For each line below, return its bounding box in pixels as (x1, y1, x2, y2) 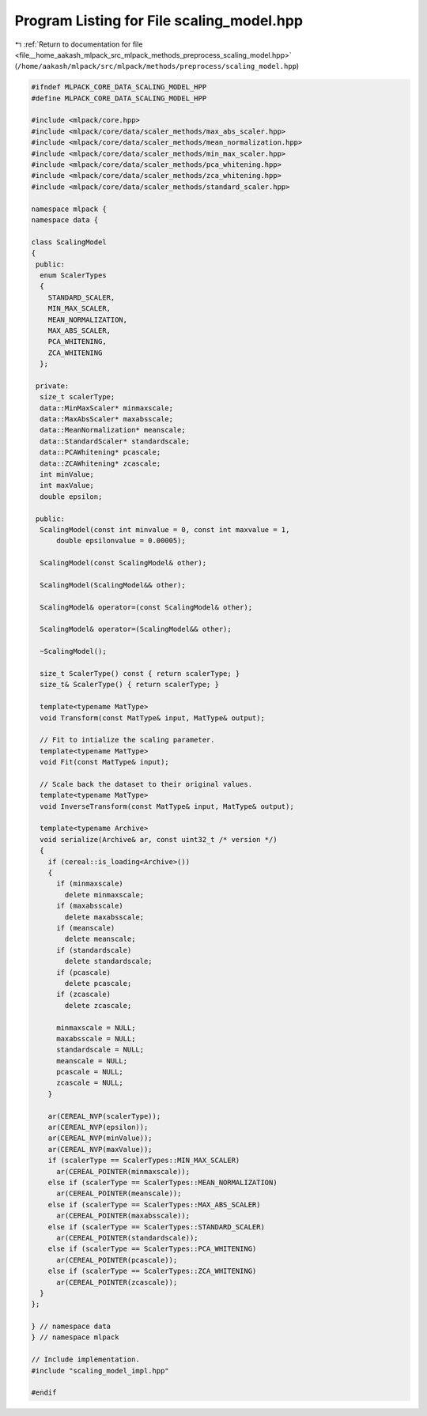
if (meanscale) (56, 923, 115, 932)
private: (36, 381, 70, 391)
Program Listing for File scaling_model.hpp (14, 12, 304, 29)
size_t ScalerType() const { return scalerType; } (40, 669, 240, 678)
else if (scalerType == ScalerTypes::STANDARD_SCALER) (47, 1222, 265, 1231)
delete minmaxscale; (64, 890, 145, 899)
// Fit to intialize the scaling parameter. (40, 735, 215, 745)
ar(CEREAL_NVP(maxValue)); (47, 1145, 153, 1154)
